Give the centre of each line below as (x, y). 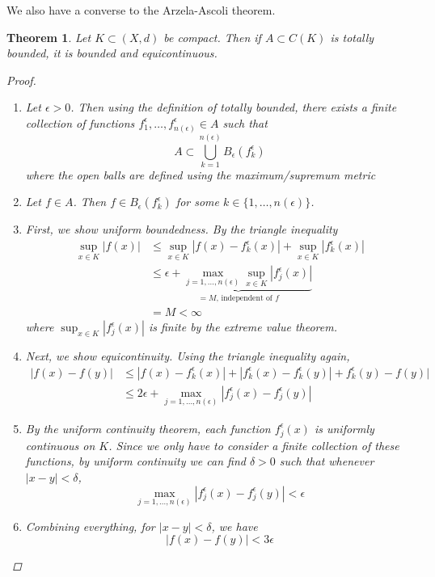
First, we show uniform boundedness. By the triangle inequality (182, 229)
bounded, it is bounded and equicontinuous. (112, 53)
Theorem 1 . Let (49, 37)
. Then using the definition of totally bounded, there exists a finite (234, 107)
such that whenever (327, 461)
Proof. (21, 80)
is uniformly (344, 428)
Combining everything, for (90, 526)
